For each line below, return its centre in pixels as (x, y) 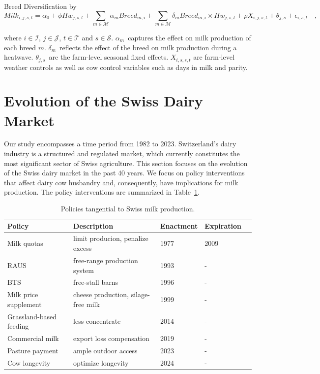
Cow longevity (29, 362)
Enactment (179, 225)
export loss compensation (111, 338)
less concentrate (97, 321)
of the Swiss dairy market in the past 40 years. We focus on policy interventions (124, 173)
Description (93, 225)
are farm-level (214, 57)
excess (83, 248)
